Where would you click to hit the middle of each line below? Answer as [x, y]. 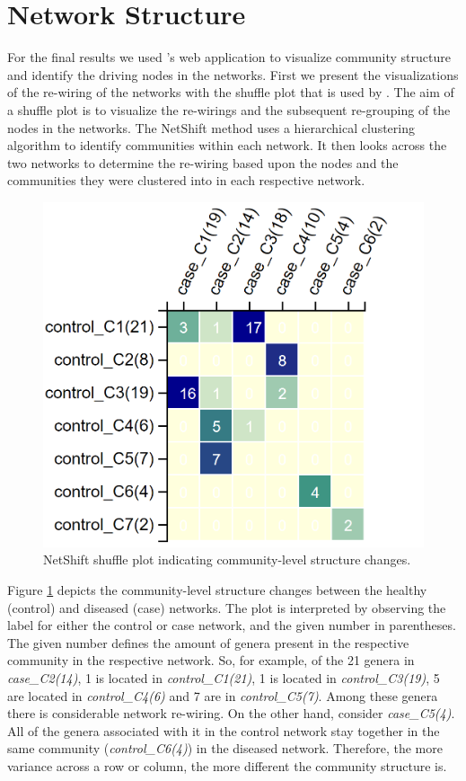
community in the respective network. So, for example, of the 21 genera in [211, 660]
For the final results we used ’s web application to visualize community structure [229, 57]
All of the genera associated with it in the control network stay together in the [224, 730]
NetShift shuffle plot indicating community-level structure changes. [227, 559]
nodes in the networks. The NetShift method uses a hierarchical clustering [211, 127]
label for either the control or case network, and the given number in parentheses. [232, 625]
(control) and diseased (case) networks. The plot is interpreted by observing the [227, 607]
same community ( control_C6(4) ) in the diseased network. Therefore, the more [225, 748]
